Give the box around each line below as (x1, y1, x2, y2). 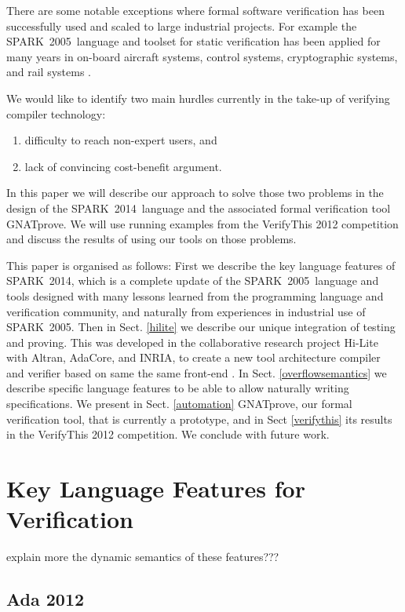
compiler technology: (6, 105, 106, 122)
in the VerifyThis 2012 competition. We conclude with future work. (6, 426, 330, 443)
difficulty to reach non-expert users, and (24, 132, 217, 148)
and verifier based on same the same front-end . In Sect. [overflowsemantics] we (6, 364, 387, 381)
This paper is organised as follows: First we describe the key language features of (6, 257, 396, 273)
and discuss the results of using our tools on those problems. (6, 231, 297, 247)
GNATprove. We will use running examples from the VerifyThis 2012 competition (6, 215, 399, 231)
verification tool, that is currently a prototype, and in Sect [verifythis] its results (6, 410, 392, 427)
